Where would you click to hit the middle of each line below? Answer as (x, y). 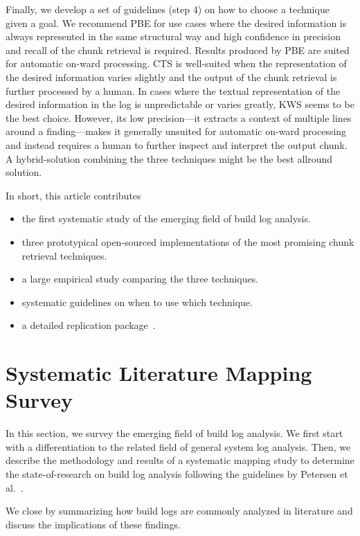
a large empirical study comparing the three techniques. (140, 279)
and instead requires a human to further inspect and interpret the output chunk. (177, 144)
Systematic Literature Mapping (159, 373)
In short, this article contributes (73, 195)
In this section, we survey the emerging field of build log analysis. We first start (174, 433)
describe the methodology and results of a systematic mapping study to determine (180, 460)
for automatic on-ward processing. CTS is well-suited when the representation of (176, 63)
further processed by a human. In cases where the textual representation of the (173, 90)
